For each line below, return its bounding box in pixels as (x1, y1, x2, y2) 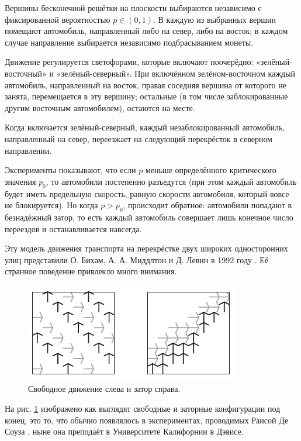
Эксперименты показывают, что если (5, 164, 136, 176)
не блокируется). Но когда (5, 199, 98, 211)
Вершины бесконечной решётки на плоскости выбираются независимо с (5, 2, 262, 13)
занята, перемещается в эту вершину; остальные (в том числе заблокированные (5, 90, 288, 102)
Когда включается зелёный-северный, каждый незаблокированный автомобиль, (5, 121, 285, 133)
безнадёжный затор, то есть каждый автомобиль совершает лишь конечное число (5, 211, 293, 223)
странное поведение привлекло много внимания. (5, 265, 177, 277)
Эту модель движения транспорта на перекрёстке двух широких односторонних (5, 242, 288, 254)
